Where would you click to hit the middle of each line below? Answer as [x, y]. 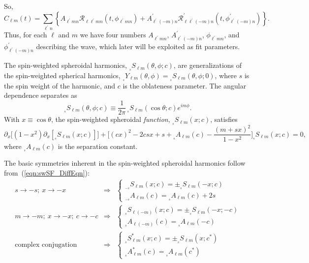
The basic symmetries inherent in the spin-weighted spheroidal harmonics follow [125, 163]
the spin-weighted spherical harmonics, [62, 75]
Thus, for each [26, 35]
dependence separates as [41, 95]
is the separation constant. [98, 146]
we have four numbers [113, 35]
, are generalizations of [208, 65]
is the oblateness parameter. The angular [185, 85]
